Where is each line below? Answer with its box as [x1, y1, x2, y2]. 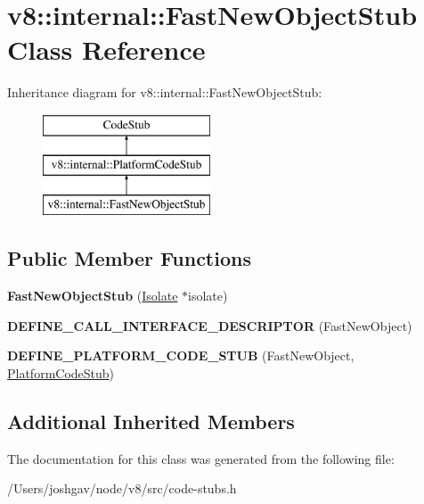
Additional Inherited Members [7, 407, 295, 434]
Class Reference [7, 31, 206, 68]
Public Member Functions [7, 244, 251, 272]
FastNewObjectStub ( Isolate [7, 286, 178, 305]
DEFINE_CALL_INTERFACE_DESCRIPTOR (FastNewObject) [7, 316, 412, 335]
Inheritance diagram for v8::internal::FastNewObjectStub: [7, 83, 322, 102]
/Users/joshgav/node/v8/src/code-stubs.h [7, 479, 237, 498]
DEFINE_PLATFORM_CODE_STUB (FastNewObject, [7, 346, 355, 365]
